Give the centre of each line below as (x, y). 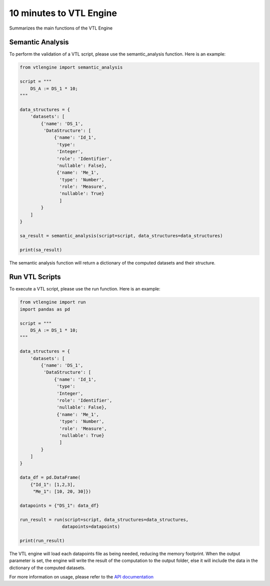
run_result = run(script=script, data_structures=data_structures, (104, 519)
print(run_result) (42, 540)
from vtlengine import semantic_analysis (71, 67)
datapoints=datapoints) (91, 526)
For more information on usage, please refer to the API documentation (81, 576)
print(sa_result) (41, 250)
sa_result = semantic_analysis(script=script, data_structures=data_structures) (121, 236)
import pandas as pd (45, 309)
